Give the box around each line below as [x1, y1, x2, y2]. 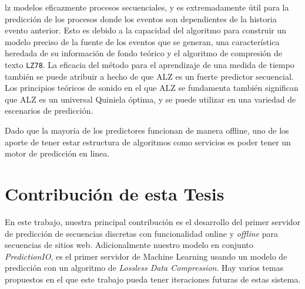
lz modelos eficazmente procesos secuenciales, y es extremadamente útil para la [5, 1, 289, 13]
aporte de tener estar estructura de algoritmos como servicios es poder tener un [5, 135, 291, 148]
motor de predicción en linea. [5, 147, 110, 159]
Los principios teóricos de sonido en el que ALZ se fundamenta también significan [5, 81, 299, 94]
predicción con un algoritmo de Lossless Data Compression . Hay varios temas [5, 261, 284, 274]
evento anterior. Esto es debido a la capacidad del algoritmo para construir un [5, 24, 287, 36]
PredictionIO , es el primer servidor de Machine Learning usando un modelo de [5, 250, 287, 262]
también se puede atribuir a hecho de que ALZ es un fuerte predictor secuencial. [5, 70, 294, 82]
